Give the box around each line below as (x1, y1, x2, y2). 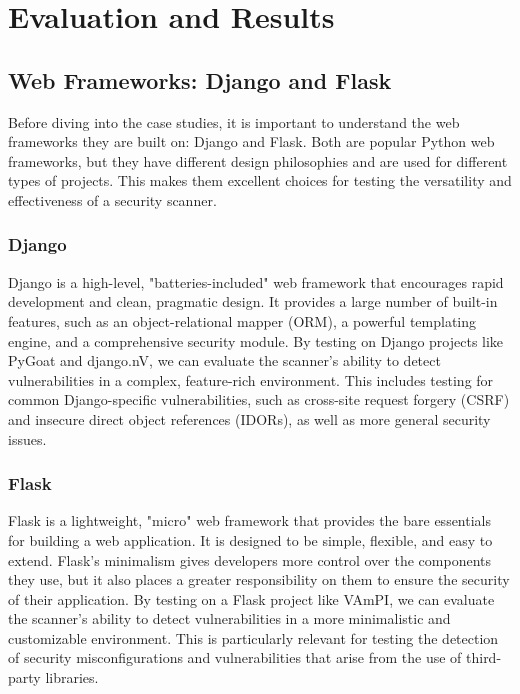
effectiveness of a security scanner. (8, 189, 217, 210)
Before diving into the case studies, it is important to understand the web (8, 111, 460, 132)
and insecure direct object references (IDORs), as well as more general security (8, 408, 491, 429)
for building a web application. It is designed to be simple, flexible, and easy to (8, 529, 493, 550)
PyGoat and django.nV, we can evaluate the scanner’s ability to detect (8, 350, 441, 371)
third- (466, 647, 502, 668)
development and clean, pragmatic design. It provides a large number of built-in (8, 291, 498, 312)
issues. (8, 428, 47, 449)
